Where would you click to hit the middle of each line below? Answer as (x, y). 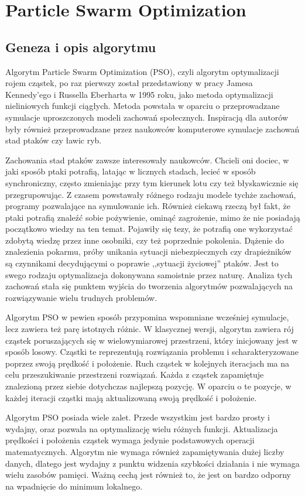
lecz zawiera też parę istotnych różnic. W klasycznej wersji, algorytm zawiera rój (150, 329)
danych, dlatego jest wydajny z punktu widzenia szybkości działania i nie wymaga (152, 463)
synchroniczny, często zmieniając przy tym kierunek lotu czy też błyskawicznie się (152, 182)
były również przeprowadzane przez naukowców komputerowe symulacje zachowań (152, 129)
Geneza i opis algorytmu (81, 47)
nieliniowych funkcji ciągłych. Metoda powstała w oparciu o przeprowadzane (143, 106)
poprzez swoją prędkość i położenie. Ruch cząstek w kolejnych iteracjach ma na (148, 363)
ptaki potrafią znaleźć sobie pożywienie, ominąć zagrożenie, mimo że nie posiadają (153, 217)
